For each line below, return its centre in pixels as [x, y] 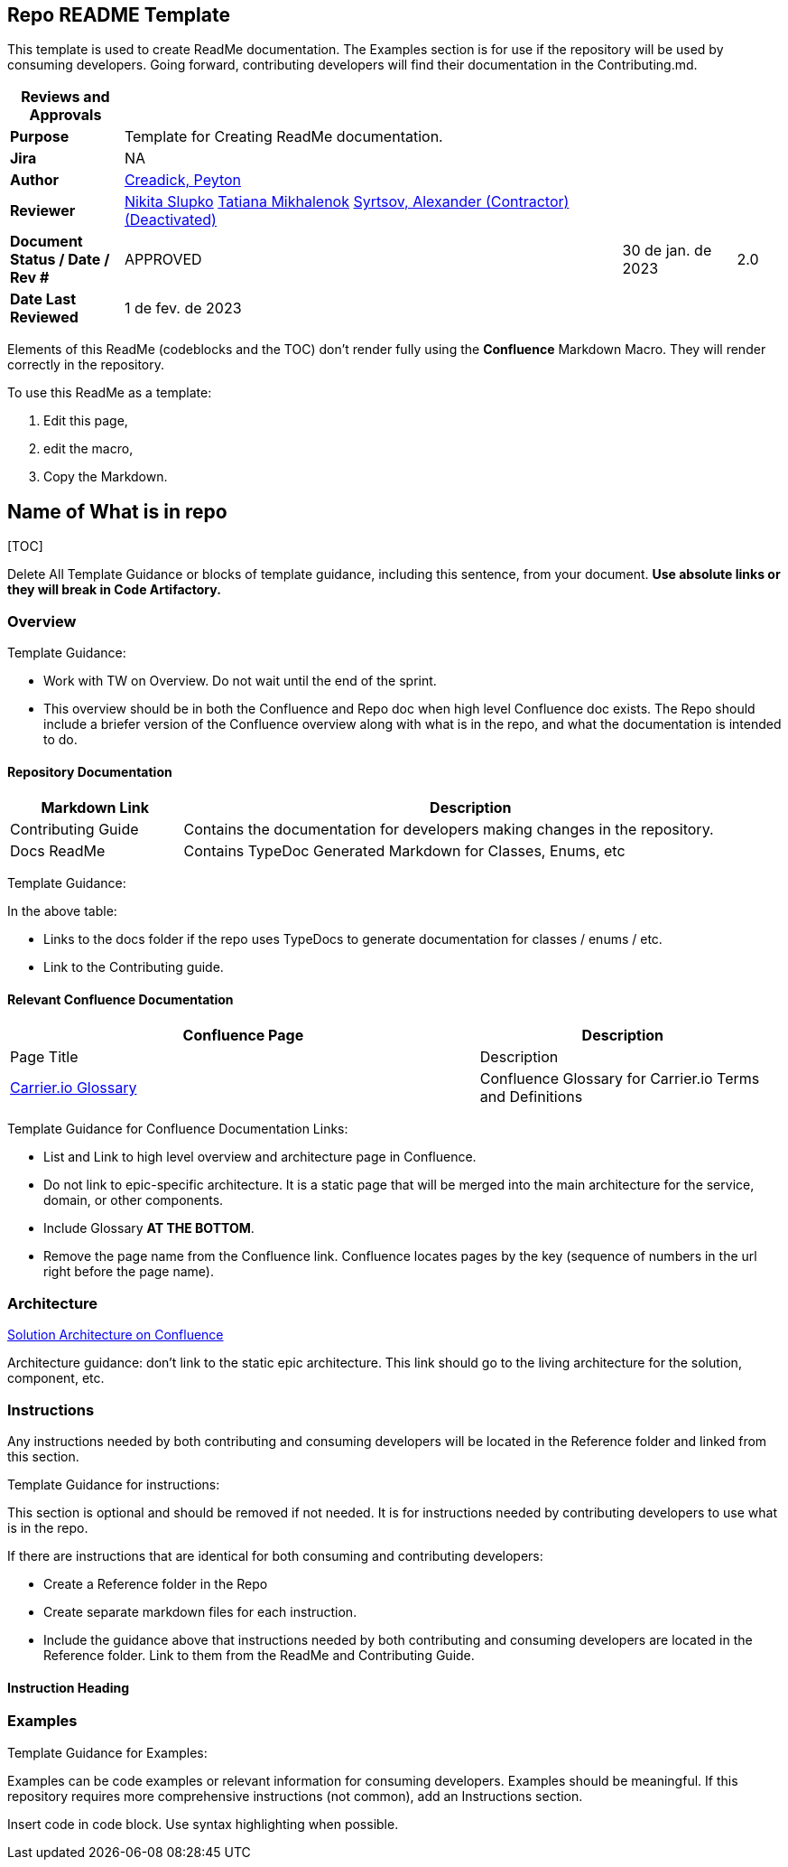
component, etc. [56, 1378]
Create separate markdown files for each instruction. [200, 1611]
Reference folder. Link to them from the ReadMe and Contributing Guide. [259, 1655]
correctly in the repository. [86, 365]
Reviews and [65, 97]
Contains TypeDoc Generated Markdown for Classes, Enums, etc [404, 851]
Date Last [43, 299]
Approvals [65, 115]
